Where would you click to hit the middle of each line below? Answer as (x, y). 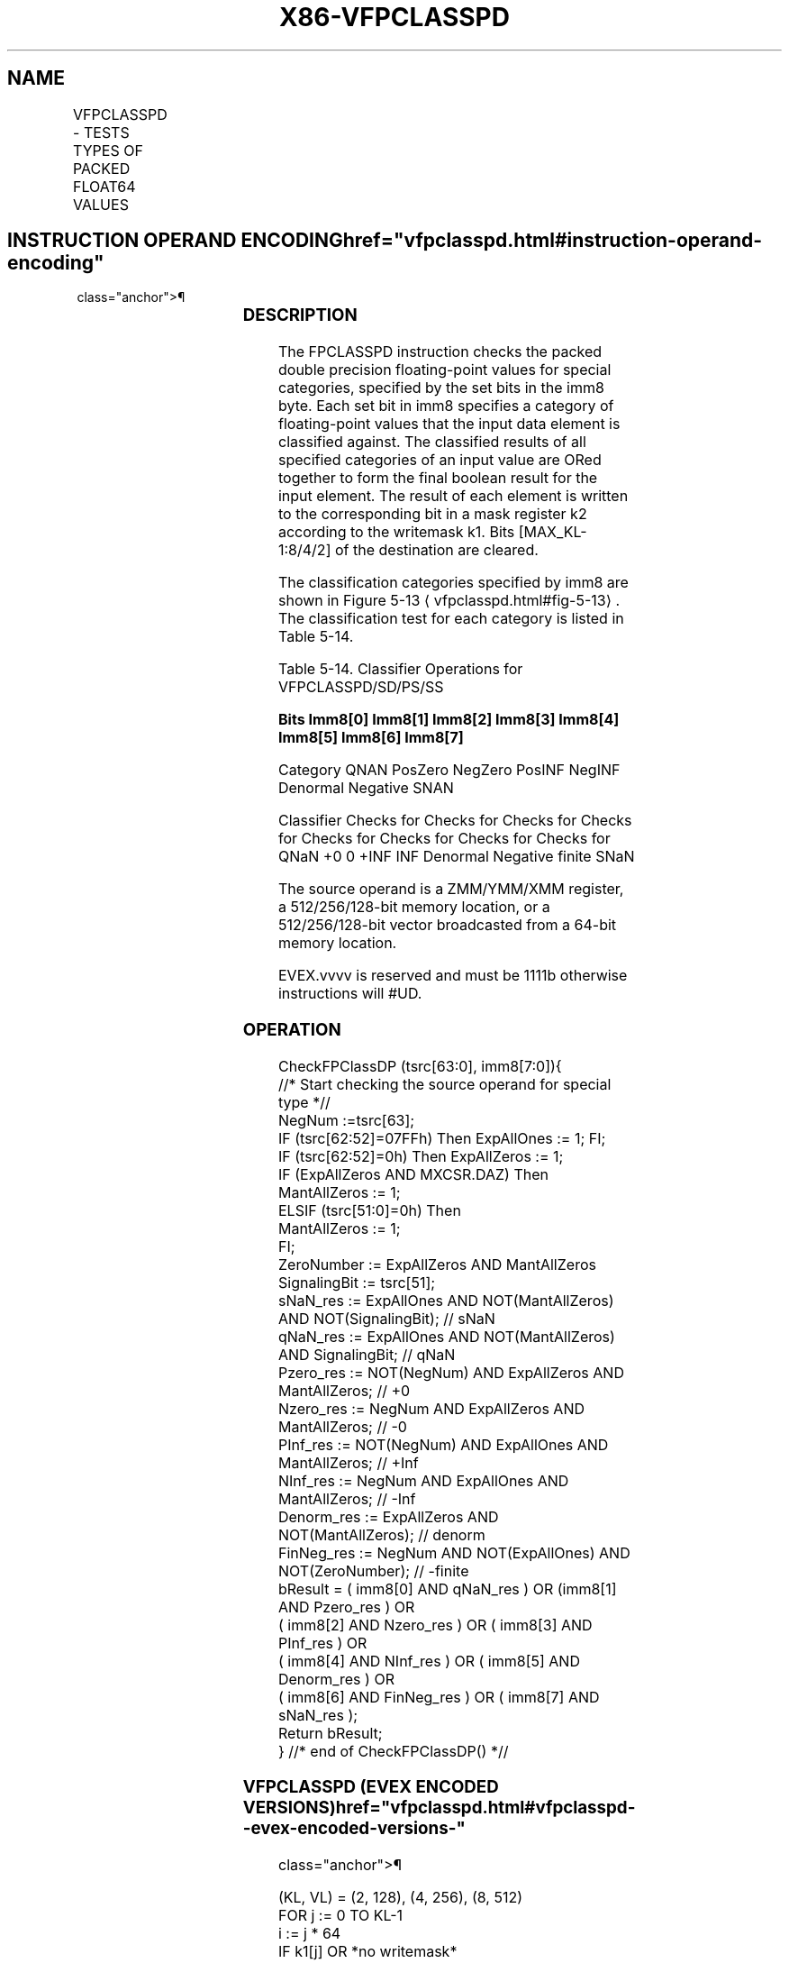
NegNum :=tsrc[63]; (346, 1120)
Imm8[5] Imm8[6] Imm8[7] (371, 738)
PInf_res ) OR (322, 1643)
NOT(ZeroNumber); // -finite (373, 1570)
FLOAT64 (104, 186)
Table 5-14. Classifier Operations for (400, 669)
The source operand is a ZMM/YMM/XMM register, (451, 889)
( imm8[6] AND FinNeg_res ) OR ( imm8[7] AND (439, 1697)
